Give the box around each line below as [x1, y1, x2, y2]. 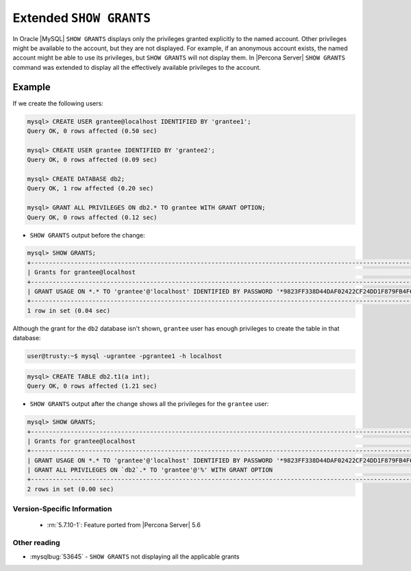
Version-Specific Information [12, 504, 112, 513]
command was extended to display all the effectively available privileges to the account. [12, 63, 262, 71]
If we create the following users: [12, 99, 104, 107]
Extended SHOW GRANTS [12, 10, 151, 25]
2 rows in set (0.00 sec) [27, 485, 114, 493]
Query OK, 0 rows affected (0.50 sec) [27, 127, 158, 135]
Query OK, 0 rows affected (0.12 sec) [27, 213, 158, 221]
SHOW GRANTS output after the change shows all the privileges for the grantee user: [29, 400, 269, 408]
